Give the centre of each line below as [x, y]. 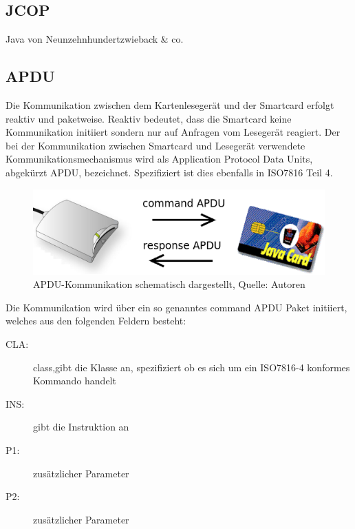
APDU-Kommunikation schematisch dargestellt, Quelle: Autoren [169, 284]
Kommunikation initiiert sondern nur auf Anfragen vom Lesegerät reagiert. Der [173, 132]
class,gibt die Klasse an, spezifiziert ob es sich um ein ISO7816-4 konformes [192, 367]
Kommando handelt [75, 381]
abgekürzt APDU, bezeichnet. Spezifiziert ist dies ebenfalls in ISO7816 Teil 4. [169, 172]
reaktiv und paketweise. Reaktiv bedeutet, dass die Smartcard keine [149, 118]
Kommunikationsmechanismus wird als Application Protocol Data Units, [159, 159]
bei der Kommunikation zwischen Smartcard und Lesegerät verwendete [155, 145]
